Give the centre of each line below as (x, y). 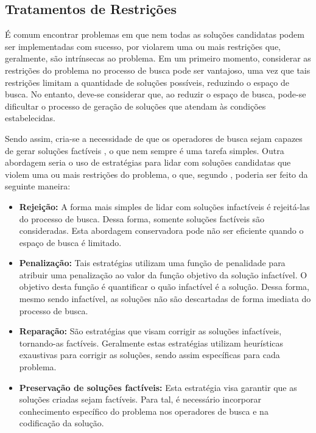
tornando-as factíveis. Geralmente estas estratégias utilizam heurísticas (151, 343)
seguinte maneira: (38, 186)
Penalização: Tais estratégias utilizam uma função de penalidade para (152, 263)
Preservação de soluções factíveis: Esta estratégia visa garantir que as (158, 387)
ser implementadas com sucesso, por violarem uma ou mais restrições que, (143, 46)
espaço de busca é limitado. (70, 242)
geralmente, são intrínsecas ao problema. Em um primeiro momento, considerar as (158, 58)
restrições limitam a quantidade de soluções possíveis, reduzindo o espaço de (147, 82)
